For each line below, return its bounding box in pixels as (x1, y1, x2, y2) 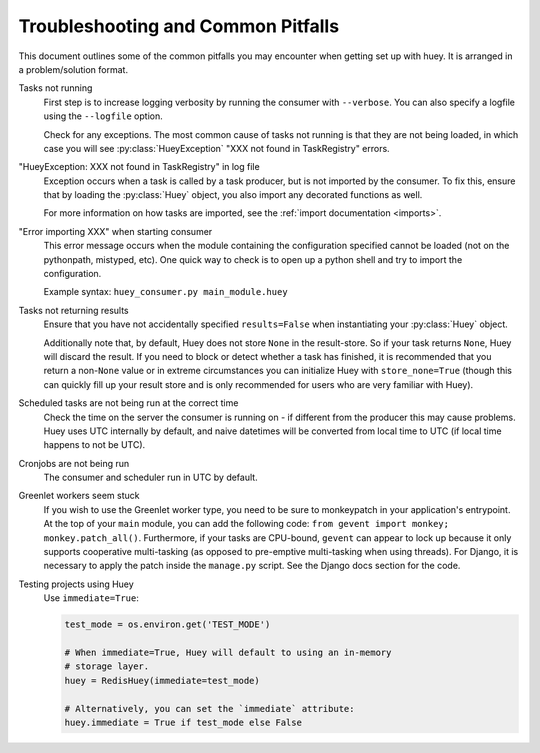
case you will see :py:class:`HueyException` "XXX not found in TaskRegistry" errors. (43, 142, 390, 154)
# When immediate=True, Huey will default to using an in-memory (64, 646, 392, 658)
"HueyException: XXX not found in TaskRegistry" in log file (18, 161, 260, 173)
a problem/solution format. (18, 63, 129, 75)
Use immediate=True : (43, 592, 139, 604)
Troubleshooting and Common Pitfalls (18, 15, 340, 37)
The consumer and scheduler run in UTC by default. (43, 471, 259, 484)
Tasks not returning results (18, 304, 129, 316)
